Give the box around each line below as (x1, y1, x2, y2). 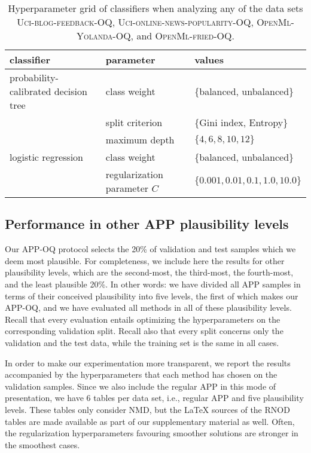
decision (54, 84, 87, 98)
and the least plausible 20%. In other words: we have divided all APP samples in (5, 277, 301, 290)
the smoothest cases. (5, 438, 80, 451)
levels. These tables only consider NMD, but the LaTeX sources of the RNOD (5, 403, 290, 415)
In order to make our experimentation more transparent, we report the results (5, 356, 291, 369)
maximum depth (105, 133, 175, 146)
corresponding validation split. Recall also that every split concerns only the (5, 325, 283, 337)
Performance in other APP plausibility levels (5, 215, 289, 233)
